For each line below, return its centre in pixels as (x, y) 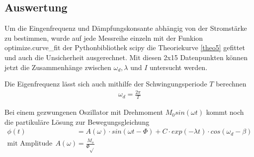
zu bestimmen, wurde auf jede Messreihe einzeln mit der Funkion (104, 38)
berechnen (231, 84)
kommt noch (225, 112)
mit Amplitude (30, 144)
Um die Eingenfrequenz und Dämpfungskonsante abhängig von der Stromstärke (126, 28)
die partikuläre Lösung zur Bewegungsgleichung (77, 121)
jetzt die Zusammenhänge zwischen (58, 67)
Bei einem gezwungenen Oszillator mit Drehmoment (84, 112)
